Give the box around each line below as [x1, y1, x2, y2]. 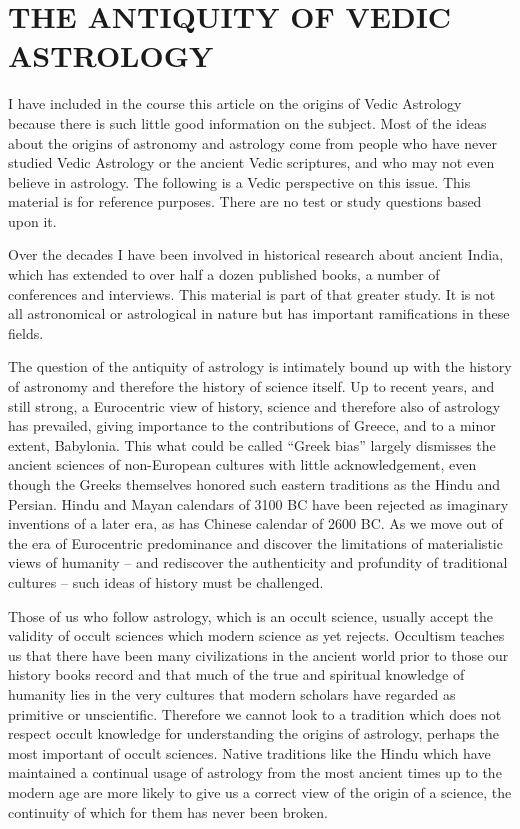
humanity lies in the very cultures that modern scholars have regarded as [8, 683, 456, 704]
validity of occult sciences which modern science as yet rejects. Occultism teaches [8, 625, 505, 646]
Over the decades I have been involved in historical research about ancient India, [8, 244, 504, 265]
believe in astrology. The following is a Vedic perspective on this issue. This [8, 171, 471, 192]
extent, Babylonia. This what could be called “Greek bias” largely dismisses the [8, 434, 496, 455]
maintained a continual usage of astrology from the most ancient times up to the [8, 762, 502, 783]
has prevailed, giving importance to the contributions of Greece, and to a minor [8, 415, 496, 436]
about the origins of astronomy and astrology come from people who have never [8, 132, 497, 153]
